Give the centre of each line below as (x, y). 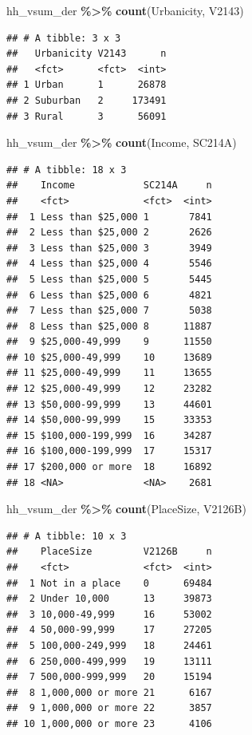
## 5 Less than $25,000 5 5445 (109, 279)
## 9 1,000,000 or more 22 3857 (109, 708)
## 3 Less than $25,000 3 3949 (109, 248)
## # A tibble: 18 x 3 (67, 170)
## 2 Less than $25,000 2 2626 (109, 233)
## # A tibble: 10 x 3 (67, 536)
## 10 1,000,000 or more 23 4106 (109, 723)
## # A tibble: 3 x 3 (64, 38)
